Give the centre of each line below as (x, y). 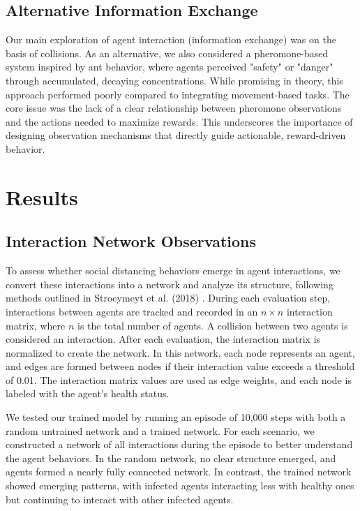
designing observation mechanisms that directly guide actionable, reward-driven (176, 135)
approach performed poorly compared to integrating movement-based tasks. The (178, 94)
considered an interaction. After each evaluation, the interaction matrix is (163, 339)
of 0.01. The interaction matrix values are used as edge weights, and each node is (179, 379)
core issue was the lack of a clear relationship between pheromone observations (174, 108)
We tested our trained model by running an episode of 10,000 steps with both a (176, 417)
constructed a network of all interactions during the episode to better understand (179, 444)
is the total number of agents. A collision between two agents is (212, 325)
